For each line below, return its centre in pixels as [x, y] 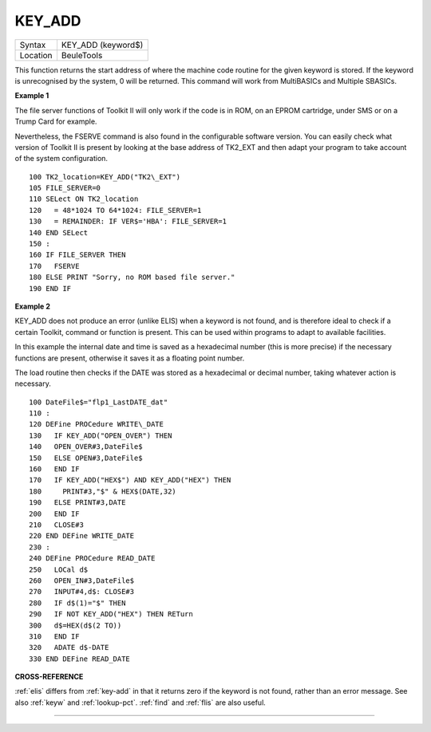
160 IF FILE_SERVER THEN [77, 255]
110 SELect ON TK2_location [84, 199]
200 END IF [54, 514]
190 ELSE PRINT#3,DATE [77, 503]
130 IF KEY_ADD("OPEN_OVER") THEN [101, 435]
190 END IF [50, 288]
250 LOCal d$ [59, 569]
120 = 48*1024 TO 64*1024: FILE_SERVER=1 [115, 210]
